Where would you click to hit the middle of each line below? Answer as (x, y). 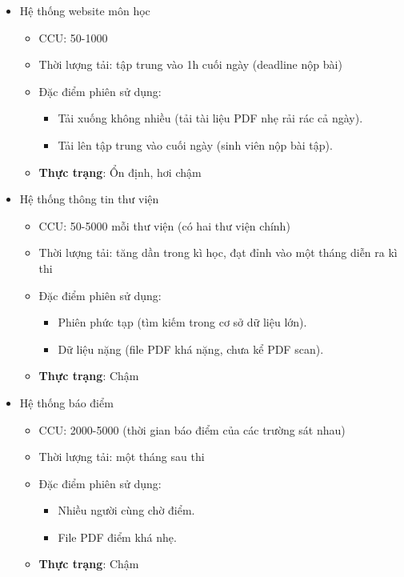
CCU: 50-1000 (73, 37)
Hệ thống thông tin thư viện (89, 199)
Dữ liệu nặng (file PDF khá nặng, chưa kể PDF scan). (191, 349)
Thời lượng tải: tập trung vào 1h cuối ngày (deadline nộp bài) (190, 64)
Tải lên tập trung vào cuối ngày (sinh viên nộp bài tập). (195, 144)
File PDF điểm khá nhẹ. (117, 537)
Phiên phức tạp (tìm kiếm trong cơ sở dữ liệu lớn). (182, 322)
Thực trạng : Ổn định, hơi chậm (120, 172)
